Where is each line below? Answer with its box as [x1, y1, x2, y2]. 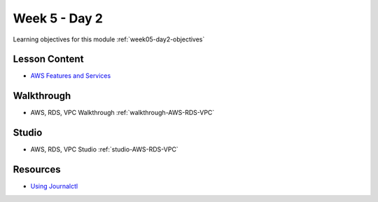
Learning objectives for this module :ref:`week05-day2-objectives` [13, 35, 205, 43]
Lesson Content [13, 53, 84, 65]
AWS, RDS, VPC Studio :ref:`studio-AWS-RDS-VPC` [30, 145, 178, 154]
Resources [13, 163, 61, 175]
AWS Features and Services [30, 72, 111, 80]
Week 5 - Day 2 [13, 11, 103, 26]
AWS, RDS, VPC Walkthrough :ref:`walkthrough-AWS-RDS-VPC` [30, 109, 215, 117]
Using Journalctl [30, 182, 78, 191]
